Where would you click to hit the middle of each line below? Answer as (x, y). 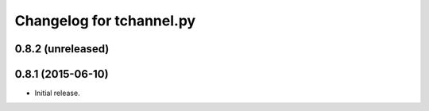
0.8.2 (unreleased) (62, 49)
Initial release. (57, 93)
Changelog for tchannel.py (105, 21)
